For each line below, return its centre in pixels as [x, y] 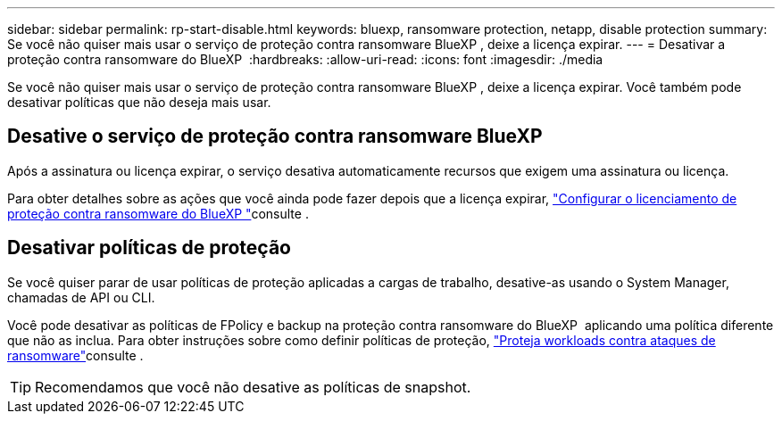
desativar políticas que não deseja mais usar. [139, 102]
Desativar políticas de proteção [149, 248]
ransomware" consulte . [75, 355]
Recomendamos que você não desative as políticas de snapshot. [253, 387]
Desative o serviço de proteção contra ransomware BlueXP [275, 136]
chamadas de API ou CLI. [81, 297]
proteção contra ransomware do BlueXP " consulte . [158, 213]
